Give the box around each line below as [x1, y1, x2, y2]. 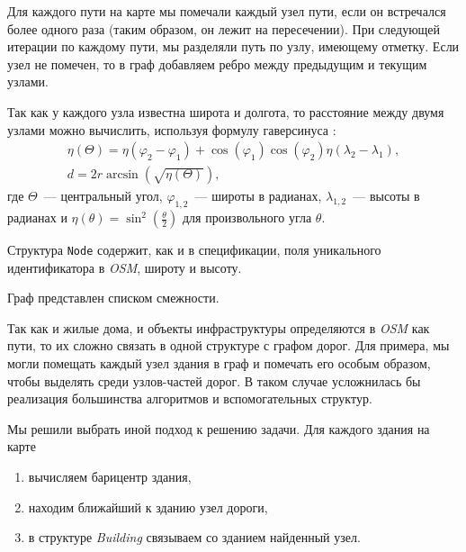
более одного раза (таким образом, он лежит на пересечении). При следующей [7, 19, 441, 38]
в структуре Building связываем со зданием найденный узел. [28, 528, 361, 547]
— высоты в [353, 186, 420, 205]
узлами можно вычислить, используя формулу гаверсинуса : [7, 120, 336, 139]
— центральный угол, [43, 186, 163, 205]
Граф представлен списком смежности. [7, 288, 220, 307]
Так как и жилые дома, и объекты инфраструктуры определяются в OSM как [7, 318, 430, 337]
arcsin [106, 168, 139, 182]
